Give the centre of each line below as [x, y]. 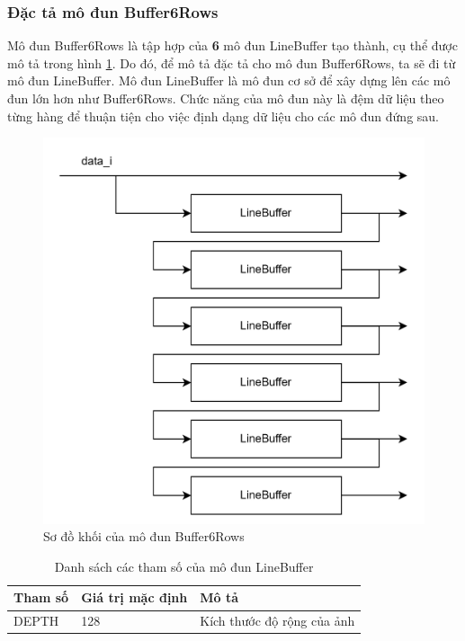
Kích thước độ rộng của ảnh [277, 621]
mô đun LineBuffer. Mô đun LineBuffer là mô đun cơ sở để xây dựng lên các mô [229, 80]
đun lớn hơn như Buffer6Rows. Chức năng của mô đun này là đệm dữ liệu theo [226, 98]
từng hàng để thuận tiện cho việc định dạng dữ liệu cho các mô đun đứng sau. [224, 116]
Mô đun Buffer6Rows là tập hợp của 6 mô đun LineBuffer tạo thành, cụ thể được [232, 45]
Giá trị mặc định [134, 597]
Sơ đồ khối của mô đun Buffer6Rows [144, 536]
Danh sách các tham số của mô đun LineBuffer [184, 566]
